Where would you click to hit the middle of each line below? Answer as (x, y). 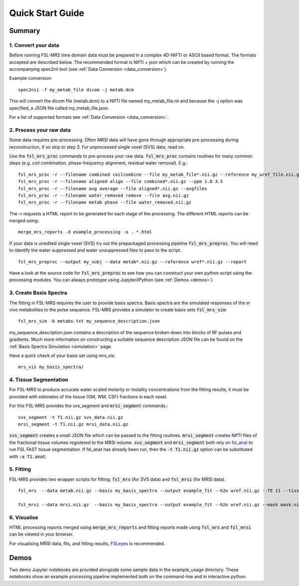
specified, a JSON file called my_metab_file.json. (59, 108)
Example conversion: (31, 78)
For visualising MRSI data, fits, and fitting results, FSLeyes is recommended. (87, 543)
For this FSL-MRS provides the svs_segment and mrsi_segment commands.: (88, 406)
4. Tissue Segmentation (39, 380)
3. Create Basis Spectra (38, 293)
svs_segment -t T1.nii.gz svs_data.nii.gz (71, 417)
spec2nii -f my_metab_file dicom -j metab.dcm (76, 90)
